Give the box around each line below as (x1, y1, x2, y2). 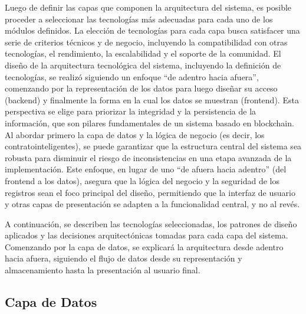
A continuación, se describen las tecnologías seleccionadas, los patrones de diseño (5, 217, 297, 230)
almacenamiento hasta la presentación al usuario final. (5, 264, 200, 276)
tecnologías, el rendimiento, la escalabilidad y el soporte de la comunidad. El (5, 47, 281, 60)
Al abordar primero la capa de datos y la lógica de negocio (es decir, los (5, 128, 265, 140)
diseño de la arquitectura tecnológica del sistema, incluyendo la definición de (5, 58, 281, 71)
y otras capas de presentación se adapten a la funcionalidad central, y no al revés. (5, 198, 300, 210)
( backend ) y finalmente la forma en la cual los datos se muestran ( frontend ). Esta (5, 93, 299, 106)
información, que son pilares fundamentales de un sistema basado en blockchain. (5, 116, 294, 129)
